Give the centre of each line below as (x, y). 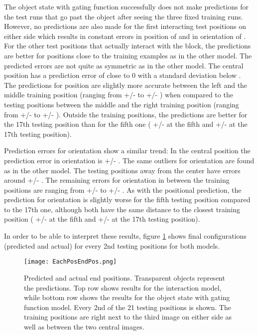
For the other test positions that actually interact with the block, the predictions (128, 46)
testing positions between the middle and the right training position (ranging (122, 104)
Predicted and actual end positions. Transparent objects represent (125, 277)
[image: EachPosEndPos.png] (70, 262)
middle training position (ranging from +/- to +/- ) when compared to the (119, 95)
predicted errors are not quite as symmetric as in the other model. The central (124, 65)
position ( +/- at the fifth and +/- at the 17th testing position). (102, 219)
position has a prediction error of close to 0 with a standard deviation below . (123, 75)
